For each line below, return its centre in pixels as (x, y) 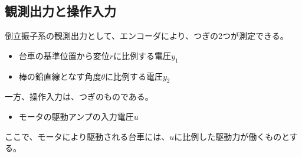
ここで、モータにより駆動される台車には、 (87, 136)
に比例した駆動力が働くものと (232, 136)
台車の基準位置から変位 (64, 55)
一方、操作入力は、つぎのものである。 (79, 97)
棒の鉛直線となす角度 (60, 76)
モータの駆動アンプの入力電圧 (76, 116)
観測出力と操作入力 (60, 11)
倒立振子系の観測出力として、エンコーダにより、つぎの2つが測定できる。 (147, 36)
